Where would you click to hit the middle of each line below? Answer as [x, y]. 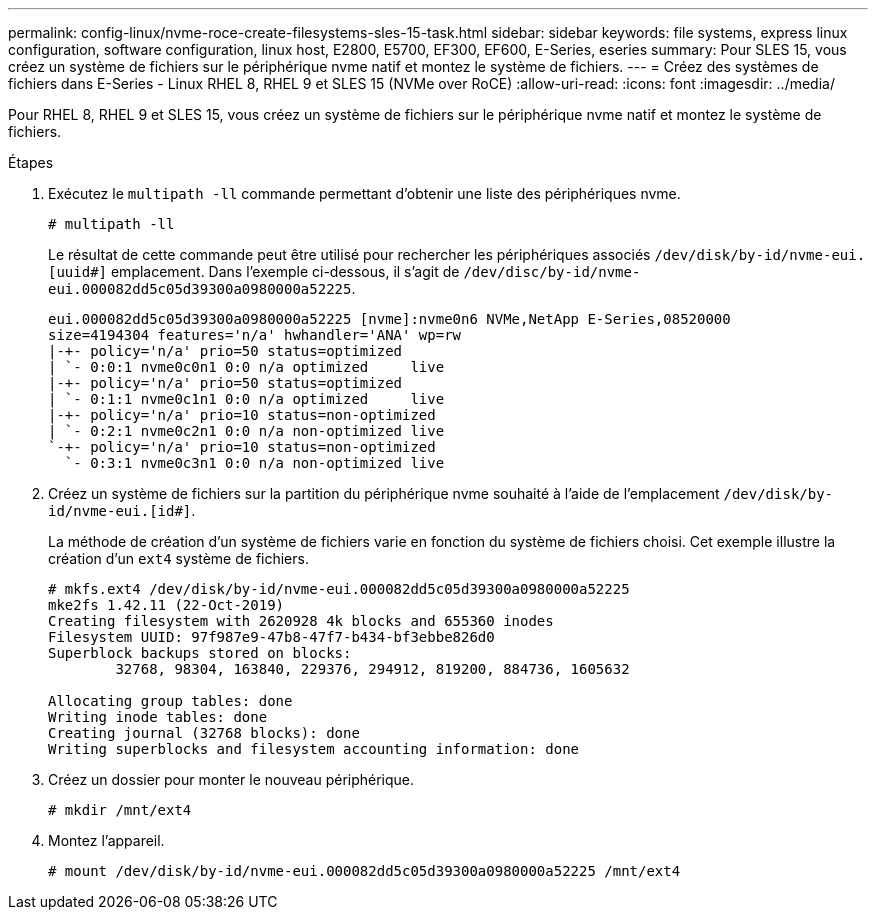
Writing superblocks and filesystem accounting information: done [314, 749]
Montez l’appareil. [106, 840]
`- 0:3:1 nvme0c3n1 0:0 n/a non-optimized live [254, 463]
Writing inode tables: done [158, 717]
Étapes [31, 162]
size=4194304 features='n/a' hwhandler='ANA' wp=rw [255, 335]
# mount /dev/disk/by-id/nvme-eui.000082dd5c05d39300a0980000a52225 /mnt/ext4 [364, 871]
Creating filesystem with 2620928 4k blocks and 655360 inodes [301, 621]
